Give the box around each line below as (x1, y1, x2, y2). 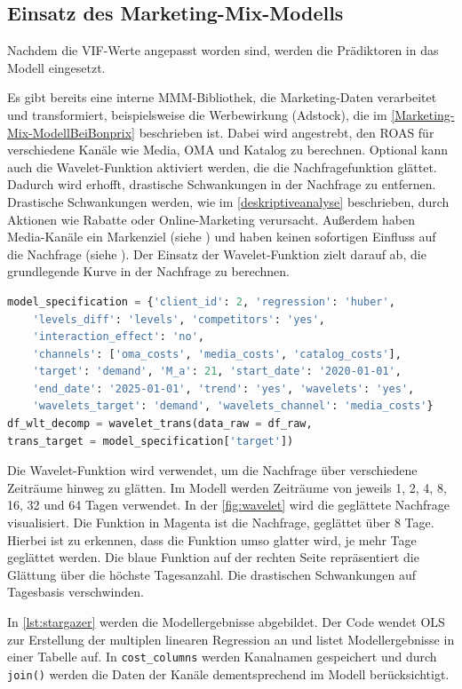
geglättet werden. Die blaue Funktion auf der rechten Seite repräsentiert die (7, 548, 419, 566)
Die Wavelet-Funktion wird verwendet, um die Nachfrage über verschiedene (7, 461, 418, 479)
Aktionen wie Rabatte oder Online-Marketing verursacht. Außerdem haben (7, 210, 415, 228)
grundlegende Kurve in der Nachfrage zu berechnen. (7, 262, 290, 281)
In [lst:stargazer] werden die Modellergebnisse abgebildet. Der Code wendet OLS (7, 613, 445, 631)
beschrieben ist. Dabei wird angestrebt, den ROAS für (139, 123, 434, 141)
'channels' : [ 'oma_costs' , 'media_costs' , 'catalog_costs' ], (32, 347, 402, 360)
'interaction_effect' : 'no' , (32, 330, 204, 344)
